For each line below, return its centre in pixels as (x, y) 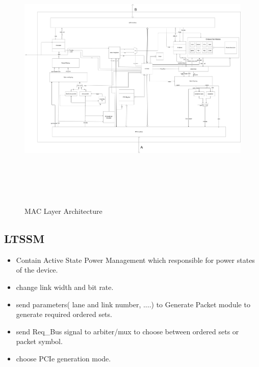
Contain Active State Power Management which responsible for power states (135, 260)
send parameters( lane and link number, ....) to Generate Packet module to (133, 304)
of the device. (37, 270)
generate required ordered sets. (64, 314)
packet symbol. (39, 341)
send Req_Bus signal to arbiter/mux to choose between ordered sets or (127, 331)
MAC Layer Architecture (63, 211)
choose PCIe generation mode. (63, 358)
